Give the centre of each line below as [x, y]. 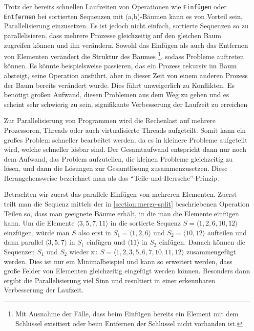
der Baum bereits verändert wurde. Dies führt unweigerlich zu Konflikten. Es [119, 85]
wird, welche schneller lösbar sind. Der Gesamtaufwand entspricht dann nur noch [125, 149]
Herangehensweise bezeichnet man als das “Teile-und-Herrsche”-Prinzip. [112, 177]
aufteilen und [227, 232]
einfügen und [106, 242]
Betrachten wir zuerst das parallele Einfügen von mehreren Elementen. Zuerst [120, 194]
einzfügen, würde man [37, 232]
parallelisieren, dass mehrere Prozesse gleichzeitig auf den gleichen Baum [113, 35]
